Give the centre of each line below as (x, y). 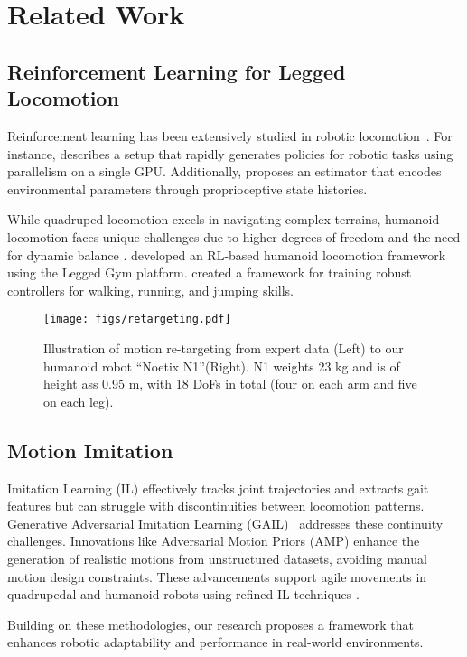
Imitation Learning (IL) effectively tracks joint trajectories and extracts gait (218, 488)
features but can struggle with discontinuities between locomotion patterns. (216, 506)
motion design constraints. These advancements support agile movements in (217, 576)
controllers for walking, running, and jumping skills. (151, 290)
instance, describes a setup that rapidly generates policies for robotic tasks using (230, 153)
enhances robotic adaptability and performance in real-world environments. (215, 642)
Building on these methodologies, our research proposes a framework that (210, 624)
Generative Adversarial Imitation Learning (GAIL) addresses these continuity (225, 523)
